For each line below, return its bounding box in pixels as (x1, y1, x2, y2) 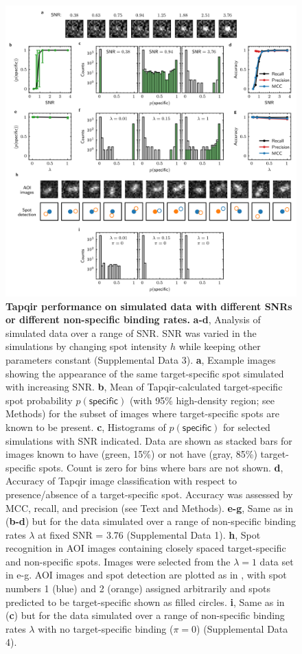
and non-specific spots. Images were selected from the (5, 554, 231, 568)
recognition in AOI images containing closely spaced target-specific (5, 541, 286, 555)
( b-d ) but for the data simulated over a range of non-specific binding (5, 514, 296, 528)
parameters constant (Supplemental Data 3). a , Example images (5, 352, 276, 366)
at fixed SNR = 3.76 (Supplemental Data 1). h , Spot (38, 527, 261, 541)
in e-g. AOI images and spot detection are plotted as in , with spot (5, 568, 287, 582)
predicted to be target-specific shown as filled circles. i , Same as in (5, 594, 285, 609)
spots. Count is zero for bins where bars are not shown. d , (38, 460, 283, 474)
